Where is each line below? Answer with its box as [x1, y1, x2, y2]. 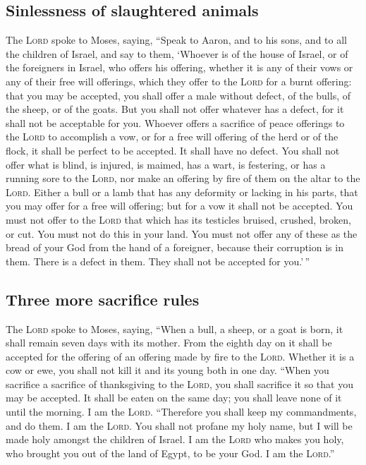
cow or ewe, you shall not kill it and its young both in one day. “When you [6, 363, 329, 378]
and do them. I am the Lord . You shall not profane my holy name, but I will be [6, 418, 353, 433]
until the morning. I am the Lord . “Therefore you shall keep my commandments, [6, 404, 357, 419]
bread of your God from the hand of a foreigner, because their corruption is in [6, 240, 343, 255]
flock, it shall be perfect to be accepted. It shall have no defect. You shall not [6, 143, 340, 157]
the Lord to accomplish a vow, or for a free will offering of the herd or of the [6, 129, 338, 144]
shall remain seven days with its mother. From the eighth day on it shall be [6, 335, 332, 350]
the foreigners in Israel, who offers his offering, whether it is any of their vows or [6, 60, 353, 75]
